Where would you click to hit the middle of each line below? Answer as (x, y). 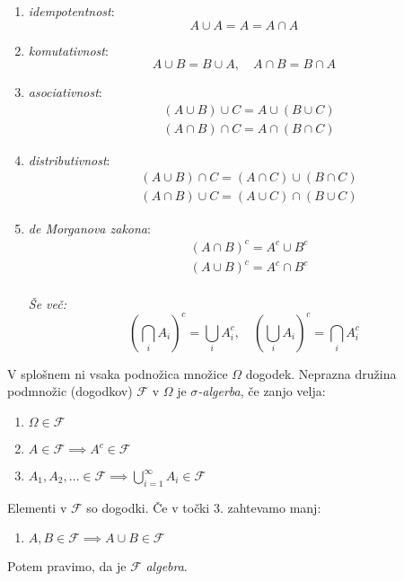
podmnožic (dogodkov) (70, 391)
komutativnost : (68, 50)
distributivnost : (69, 159)
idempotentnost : (71, 11)
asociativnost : (65, 92)
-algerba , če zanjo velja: (262, 391)
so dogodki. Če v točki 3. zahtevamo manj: (204, 507)
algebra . (167, 566)
